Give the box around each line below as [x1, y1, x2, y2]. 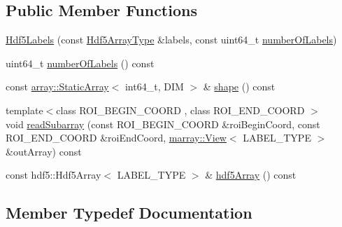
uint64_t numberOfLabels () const [6, 55, 155, 70]
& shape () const [203, 79, 276, 94]
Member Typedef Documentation [6, 202, 252, 223]
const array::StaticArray [6, 79, 109, 94]
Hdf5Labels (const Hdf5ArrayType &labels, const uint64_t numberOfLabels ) [6, 32, 337, 47]
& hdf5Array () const [205, 167, 297, 182]
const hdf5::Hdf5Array [6, 167, 101, 182]
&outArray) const [6, 144, 82, 158]
